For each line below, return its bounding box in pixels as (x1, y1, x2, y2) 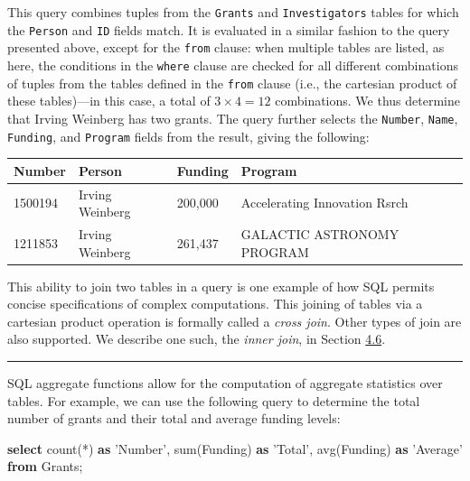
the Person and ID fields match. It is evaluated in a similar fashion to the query (7, 20, 450, 39)
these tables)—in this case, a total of (7, 91, 211, 110)
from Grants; (7, 457, 83, 476)
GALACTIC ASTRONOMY (240, 224, 399, 243)
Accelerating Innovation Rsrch (240, 193, 409, 212)
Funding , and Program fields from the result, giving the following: (7, 126, 370, 145)
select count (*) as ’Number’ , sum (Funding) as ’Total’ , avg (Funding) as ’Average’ (7, 439, 463, 458)
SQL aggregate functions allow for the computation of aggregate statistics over (7, 374, 443, 393)
